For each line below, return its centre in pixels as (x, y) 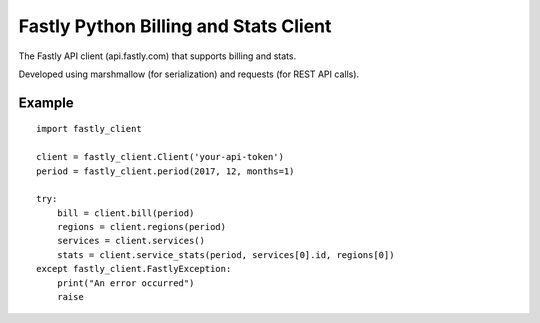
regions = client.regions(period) (141, 227)
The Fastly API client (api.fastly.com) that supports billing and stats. (157, 56)
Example (46, 102)
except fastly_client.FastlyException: (134, 269)
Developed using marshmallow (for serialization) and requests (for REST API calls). (189, 74)
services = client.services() (130, 241)
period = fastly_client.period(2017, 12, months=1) (165, 171)
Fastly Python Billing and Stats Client (175, 26)
